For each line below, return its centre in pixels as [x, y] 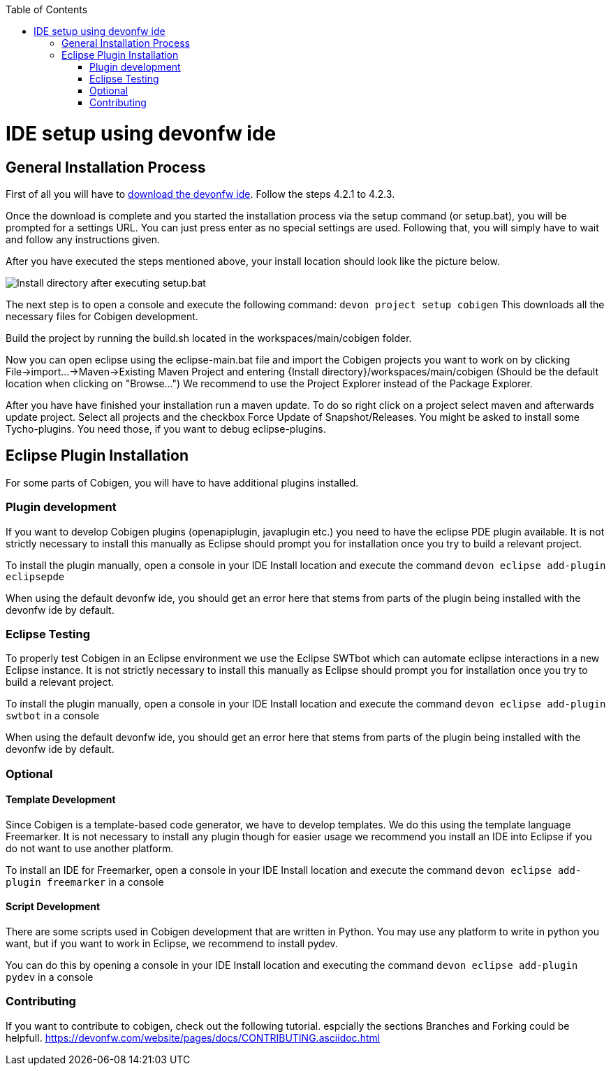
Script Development [53, 907]
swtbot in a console [52, 716]
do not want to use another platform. [90, 848]
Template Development [61, 800]
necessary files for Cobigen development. [102, 316]
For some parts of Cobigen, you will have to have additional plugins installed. [182, 482]
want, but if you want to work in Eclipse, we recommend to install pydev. [172, 944]
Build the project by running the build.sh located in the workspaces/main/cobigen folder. [209, 338]
